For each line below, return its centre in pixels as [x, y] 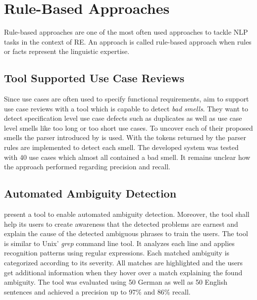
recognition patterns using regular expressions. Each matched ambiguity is [117, 253]
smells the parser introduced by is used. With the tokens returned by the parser [125, 137]
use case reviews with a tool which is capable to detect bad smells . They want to [126, 108]
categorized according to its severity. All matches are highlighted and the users [123, 263]
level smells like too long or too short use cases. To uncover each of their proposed [128, 127]
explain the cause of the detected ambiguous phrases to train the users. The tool [126, 233]
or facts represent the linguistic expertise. [67, 51]
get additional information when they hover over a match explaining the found [123, 272]
